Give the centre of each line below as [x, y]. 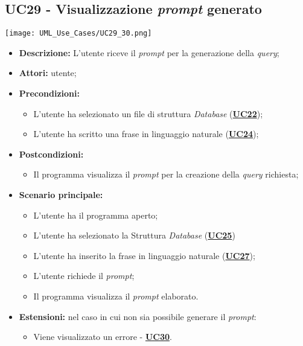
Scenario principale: [61, 195]
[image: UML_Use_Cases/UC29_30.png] [78, 34]
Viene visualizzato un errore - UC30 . [103, 337]
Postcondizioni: [51, 154]
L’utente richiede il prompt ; [84, 276]
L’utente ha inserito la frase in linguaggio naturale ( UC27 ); [144, 255]
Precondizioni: [49, 93]
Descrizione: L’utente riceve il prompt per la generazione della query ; [149, 52]
